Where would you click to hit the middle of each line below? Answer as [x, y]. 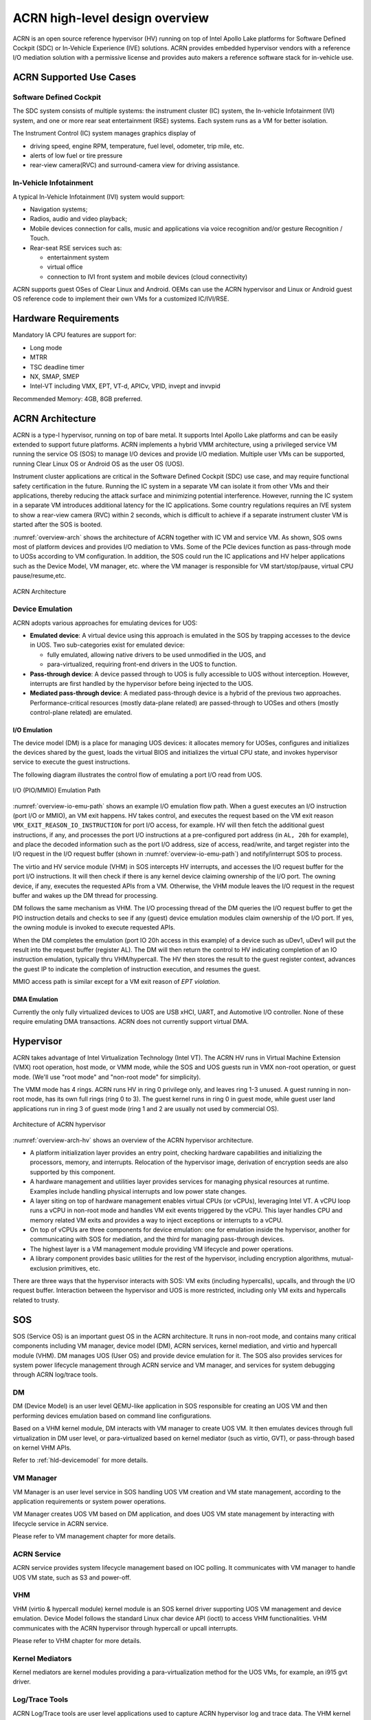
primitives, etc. [79, 1268]
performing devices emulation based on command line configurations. [112, 1416]
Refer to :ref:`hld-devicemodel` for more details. [80, 1460]
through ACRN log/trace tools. [55, 1375]
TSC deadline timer [57, 367]
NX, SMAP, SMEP [55, 376]
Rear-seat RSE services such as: [76, 248]
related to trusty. [36, 1300]
